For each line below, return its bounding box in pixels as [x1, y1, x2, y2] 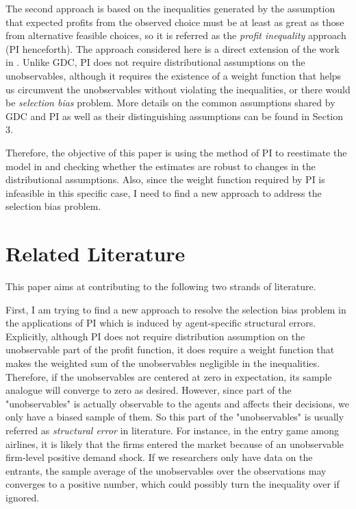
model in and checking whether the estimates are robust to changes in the [5, 158, 316, 173]
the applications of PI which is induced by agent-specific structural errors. [5, 316, 316, 330]
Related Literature [5, 239, 186, 268]
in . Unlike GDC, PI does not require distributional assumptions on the [5, 55, 305, 69]
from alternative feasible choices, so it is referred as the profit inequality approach [5, 28, 346, 43]
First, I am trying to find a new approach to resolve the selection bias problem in [5, 302, 346, 316]
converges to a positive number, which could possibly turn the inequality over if [5, 477, 340, 491]
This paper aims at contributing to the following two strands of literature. [5, 279, 316, 294]
